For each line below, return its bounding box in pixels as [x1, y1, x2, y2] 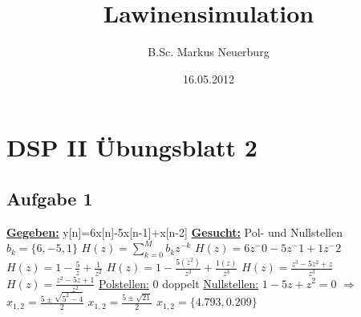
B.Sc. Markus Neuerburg [148, 43, 270, 60]
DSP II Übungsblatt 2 [6, 131, 258, 164]
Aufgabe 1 [6, 185, 93, 210]
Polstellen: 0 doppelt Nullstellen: [99, 274, 259, 291]
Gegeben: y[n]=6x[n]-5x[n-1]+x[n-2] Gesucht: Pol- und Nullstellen [6, 223, 343, 240]
